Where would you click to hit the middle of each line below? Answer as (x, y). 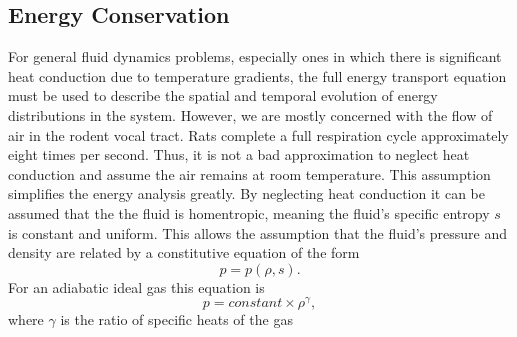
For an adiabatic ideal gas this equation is (136, 286)
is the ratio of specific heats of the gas (176, 319)
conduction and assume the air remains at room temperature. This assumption (249, 173)
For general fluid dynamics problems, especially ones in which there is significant (255, 56)
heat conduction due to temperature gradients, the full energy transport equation (257, 75)
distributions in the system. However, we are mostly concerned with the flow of (250, 114)
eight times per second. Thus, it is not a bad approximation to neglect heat (239, 154)
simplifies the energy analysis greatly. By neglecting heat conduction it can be (246, 193)
